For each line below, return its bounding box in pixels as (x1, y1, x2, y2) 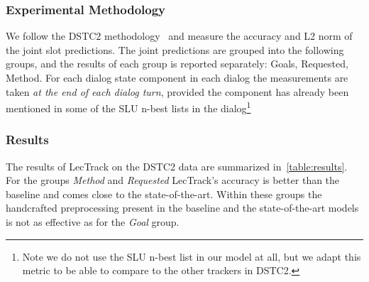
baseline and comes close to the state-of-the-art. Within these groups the (6, 186, 322, 201)
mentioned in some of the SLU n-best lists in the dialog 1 (6, 99, 251, 115)
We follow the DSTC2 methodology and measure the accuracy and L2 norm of (6, 28, 353, 43)
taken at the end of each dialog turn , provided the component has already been (6, 84, 349, 99)
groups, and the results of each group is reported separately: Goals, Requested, (6, 56, 348, 71)
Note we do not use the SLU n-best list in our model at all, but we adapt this (22, 249, 361, 264)
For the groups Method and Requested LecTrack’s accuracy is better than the (6, 173, 340, 188)
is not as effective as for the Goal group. (6, 215, 180, 229)
